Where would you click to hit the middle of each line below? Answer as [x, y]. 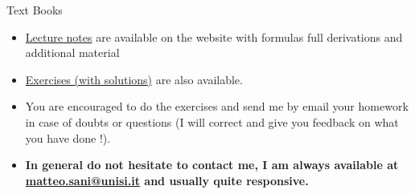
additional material [72, 53]
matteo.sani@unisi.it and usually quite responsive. [167, 180]
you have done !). [68, 137]
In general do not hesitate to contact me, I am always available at [212, 165]
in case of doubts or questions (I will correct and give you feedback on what [212, 121]
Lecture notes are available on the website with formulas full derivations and [214, 36]
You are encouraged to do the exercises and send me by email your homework [217, 106]
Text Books [35, 10]
